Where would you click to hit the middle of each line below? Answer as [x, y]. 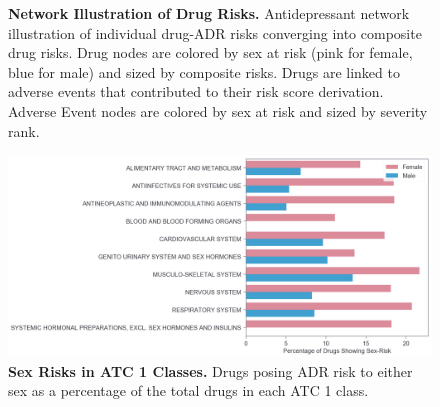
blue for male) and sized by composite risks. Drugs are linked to [204, 71]
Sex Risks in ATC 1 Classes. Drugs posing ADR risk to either [210, 370]
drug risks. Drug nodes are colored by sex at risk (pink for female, [210, 52]
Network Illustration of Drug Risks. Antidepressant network [209, 13]
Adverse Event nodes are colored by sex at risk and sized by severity [218, 110]
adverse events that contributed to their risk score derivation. [196, 91]
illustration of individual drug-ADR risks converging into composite [215, 32]
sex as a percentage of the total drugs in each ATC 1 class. [188, 390]
